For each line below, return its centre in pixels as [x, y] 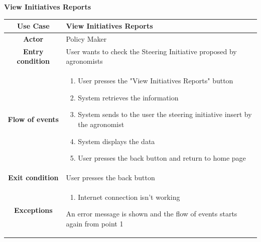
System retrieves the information [128, 97]
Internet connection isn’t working [129, 197]
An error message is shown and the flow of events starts [152, 214]
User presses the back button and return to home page [162, 158]
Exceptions [33, 210]
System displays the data [116, 141]
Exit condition [33, 177]
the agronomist [101, 124]
